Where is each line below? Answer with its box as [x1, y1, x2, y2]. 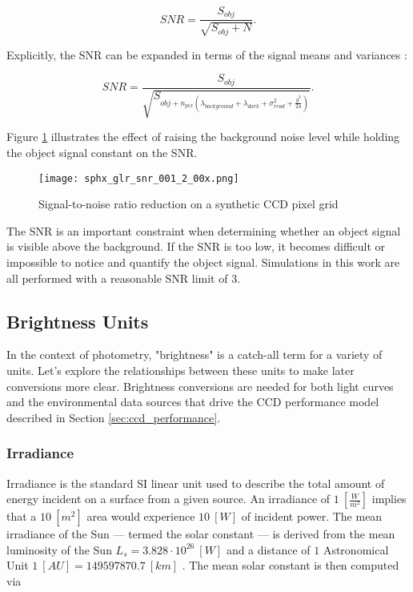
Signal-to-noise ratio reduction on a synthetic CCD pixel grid [38, 195, 339, 212]
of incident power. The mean [241, 508, 383, 525]
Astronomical [323, 541, 389, 558]
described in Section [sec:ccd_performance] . [6, 409, 221, 425]
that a [6, 508, 37, 525]
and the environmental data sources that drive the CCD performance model [6, 393, 379, 410]
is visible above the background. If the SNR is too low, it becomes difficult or [6, 238, 386, 255]
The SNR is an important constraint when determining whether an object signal [6, 222, 401, 239]
